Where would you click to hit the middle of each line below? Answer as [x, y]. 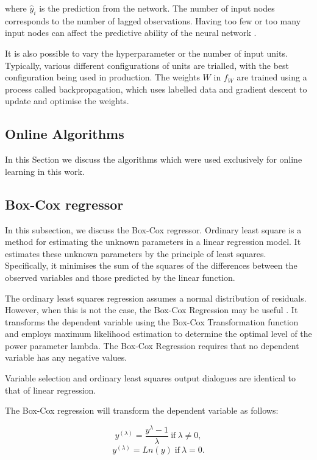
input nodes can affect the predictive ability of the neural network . [131, 33]
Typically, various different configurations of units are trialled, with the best [147, 65]
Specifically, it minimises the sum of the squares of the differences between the [151, 265]
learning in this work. [45, 171]
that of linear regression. [51, 390]
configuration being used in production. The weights [102, 77]
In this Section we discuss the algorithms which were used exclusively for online [154, 159]
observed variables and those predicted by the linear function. [120, 277]
